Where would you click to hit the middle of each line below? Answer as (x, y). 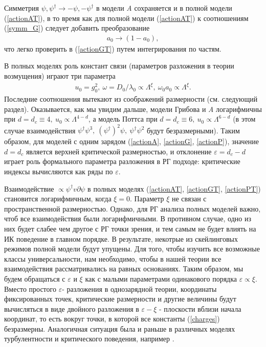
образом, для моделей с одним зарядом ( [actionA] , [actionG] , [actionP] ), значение (132, 141)
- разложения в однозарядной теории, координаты (139, 288)
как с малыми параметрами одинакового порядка (161, 278)
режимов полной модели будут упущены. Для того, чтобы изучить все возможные (132, 249)
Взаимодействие (29, 188)
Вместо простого (30, 288)
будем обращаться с (35, 278)
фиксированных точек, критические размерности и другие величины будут (120, 299)
